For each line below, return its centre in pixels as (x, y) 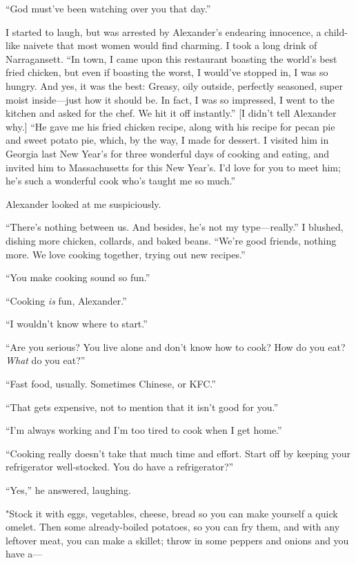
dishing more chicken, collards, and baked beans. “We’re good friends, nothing (171, 240)
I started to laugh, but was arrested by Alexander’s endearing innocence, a (164, 31)
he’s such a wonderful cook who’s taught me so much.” (121, 181)
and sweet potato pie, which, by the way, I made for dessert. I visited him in (167, 140)
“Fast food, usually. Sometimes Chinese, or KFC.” (111, 384)
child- (336, 31)
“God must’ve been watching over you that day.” (108, 8)
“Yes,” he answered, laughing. (68, 490)
